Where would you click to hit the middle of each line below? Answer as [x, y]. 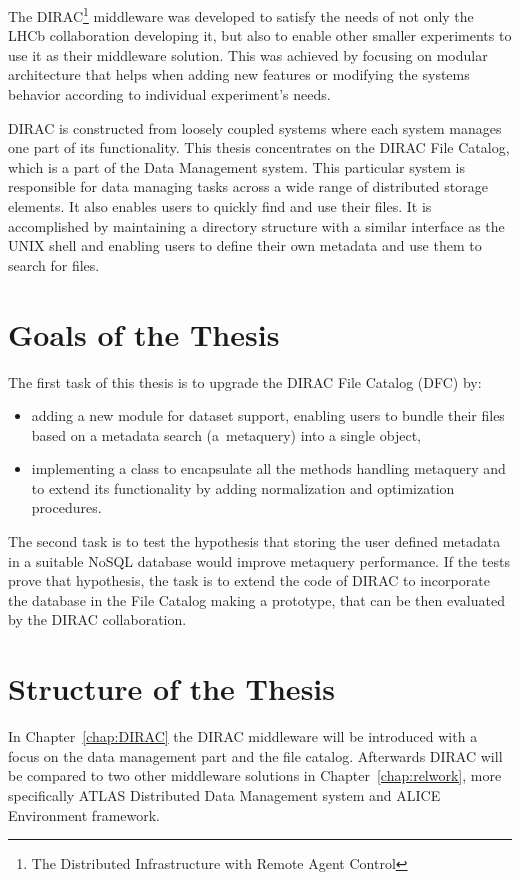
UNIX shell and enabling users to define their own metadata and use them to [245, 245]
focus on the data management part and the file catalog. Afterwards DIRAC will [255, 755]
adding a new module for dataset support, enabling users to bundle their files [268, 415]
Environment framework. [84, 814]
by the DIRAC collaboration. [97, 619]
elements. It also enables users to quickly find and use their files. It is [220, 206]
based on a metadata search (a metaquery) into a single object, [226, 434]
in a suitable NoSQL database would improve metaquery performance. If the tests [259, 560]
